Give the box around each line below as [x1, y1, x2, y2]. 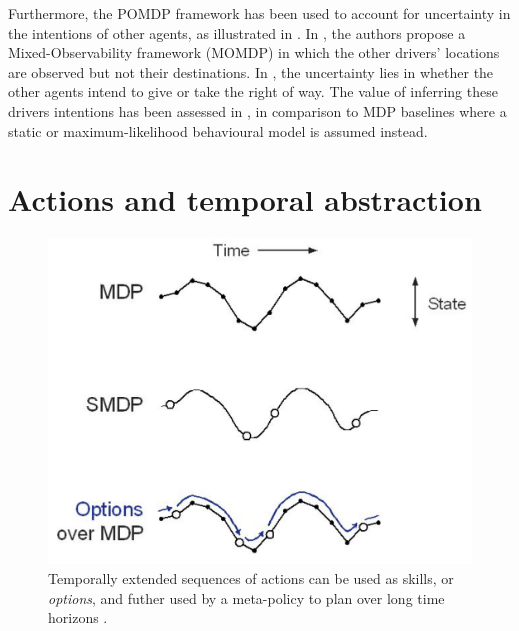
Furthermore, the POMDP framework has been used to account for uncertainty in [8, 3, 511, 23]
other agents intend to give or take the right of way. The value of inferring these [8, 81, 498, 102]
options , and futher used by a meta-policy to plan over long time [48, 587, 445, 608]
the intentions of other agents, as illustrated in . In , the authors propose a [8, 22, 466, 43]
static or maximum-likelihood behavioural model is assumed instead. [8, 120, 428, 141]
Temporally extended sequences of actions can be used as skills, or [48, 568, 454, 589]
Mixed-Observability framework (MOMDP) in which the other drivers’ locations [8, 42, 500, 63]
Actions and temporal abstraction [8, 179, 482, 220]
